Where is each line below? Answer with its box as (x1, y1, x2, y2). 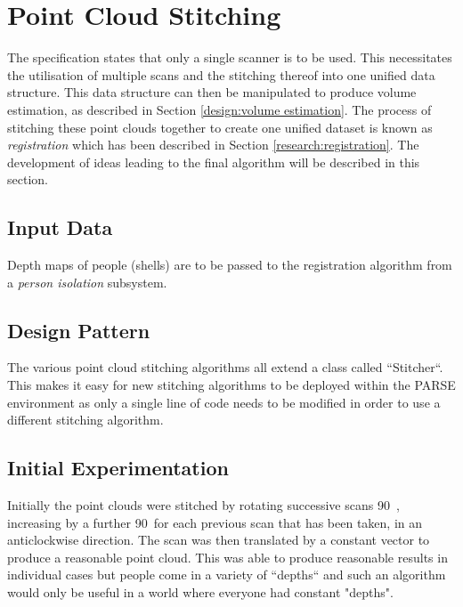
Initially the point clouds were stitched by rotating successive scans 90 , (7, 496, 400, 514)
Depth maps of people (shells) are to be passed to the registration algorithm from (7, 255, 452, 274)
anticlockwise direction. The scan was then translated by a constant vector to (7, 530, 430, 549)
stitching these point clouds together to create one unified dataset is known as (7, 117, 433, 136)
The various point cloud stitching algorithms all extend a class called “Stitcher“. (7, 358, 443, 376)
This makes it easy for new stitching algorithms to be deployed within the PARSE (7, 376, 456, 394)
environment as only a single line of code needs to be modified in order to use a (7, 393, 441, 411)
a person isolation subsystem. (7, 272, 167, 291)
